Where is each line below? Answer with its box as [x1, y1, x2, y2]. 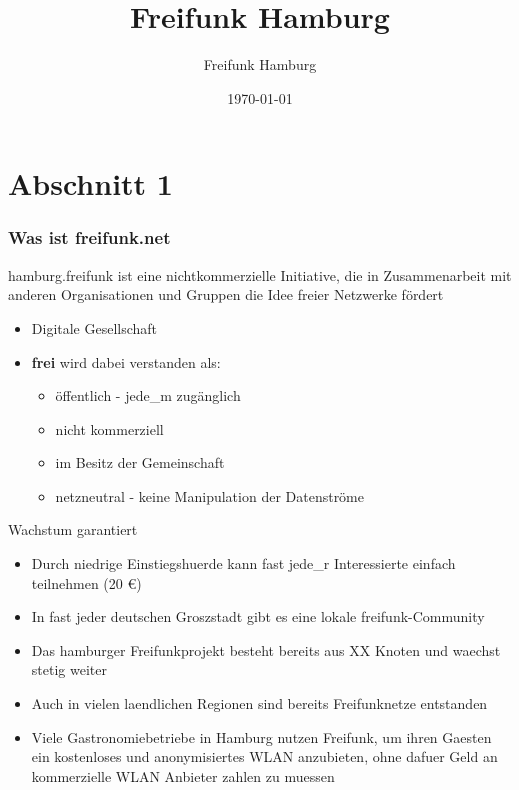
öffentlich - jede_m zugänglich [55, 385, 241, 406]
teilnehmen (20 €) [31, 572, 142, 593]
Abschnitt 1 [8, 163, 173, 204]
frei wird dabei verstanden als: [31, 351, 221, 372]
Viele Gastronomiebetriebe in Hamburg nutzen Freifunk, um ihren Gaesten [31, 726, 492, 747]
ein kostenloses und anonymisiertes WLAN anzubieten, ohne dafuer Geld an [31, 746, 498, 767]
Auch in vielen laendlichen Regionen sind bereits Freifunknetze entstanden [31, 693, 488, 714]
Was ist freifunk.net [8, 225, 171, 250]
